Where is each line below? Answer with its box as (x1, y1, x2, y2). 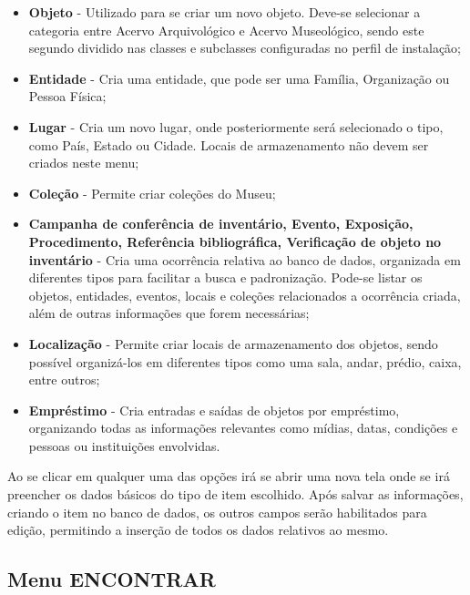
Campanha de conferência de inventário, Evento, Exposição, (28, 214, 414, 233)
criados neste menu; (28, 153, 139, 172)
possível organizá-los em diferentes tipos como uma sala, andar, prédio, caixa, (28, 352, 462, 371)
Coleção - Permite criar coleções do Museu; (28, 183, 276, 202)
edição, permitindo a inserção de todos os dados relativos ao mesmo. (7, 520, 389, 539)
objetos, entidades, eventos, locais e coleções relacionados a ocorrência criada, (28, 285, 461, 304)
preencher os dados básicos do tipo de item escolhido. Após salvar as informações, (7, 485, 464, 504)
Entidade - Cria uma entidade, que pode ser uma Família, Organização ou (28, 68, 450, 87)
